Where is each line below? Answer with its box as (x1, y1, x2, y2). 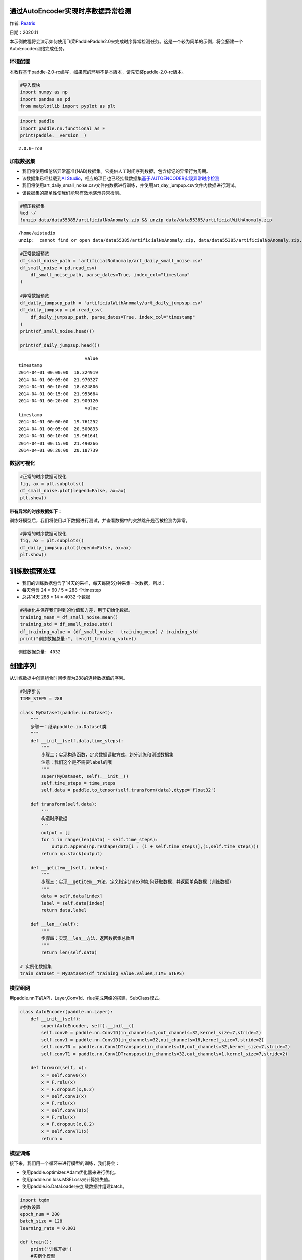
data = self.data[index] (41, 893, 103, 899)
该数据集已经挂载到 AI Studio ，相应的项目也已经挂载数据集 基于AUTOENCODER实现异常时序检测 (22, 175, 220, 181)
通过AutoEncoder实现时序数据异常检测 (9, 7, 131, 15)
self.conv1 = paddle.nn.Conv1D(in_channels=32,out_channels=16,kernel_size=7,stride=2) (41, 1037, 264, 1043)
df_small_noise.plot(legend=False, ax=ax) (20, 488, 126, 494)
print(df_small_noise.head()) (20, 328, 95, 334)
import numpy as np (20, 89, 68, 95)
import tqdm (20, 1197, 50, 1203)
